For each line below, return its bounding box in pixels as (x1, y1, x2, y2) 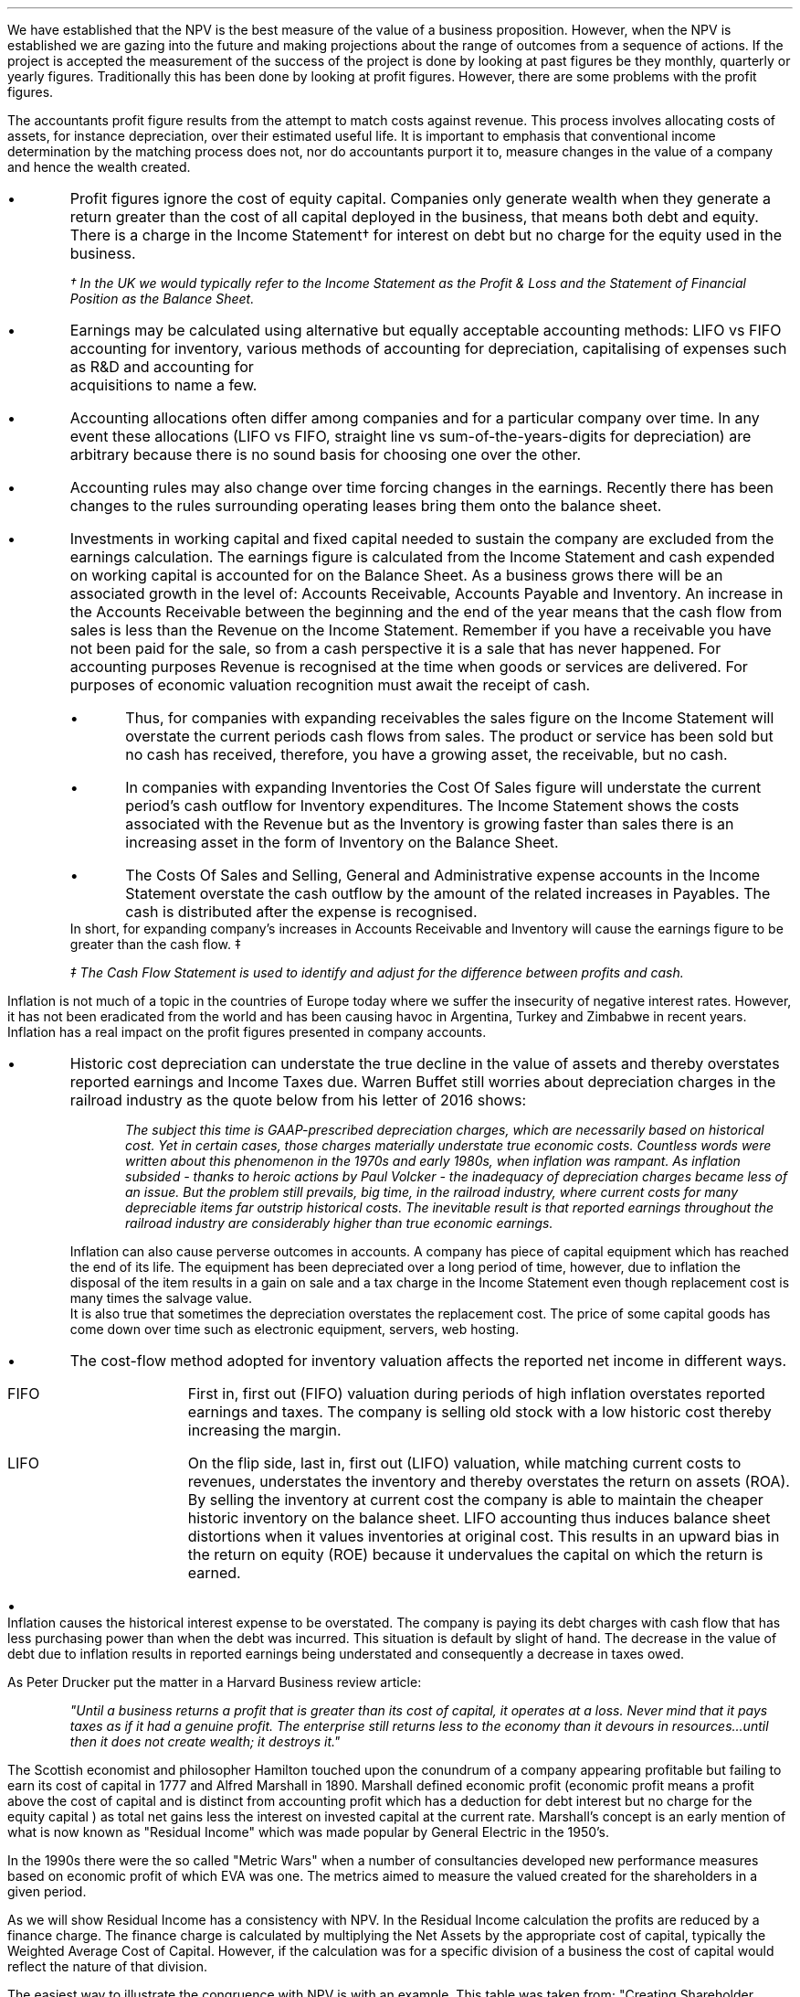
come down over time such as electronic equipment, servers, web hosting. (69, 1321, 520, 1337)
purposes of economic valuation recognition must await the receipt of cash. (69, 676, 591, 694)
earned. (187, 1564, 241, 1582)
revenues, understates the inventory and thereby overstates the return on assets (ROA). (187, 1472, 790, 1490)
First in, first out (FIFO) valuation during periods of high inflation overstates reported (187, 1384, 765, 1403)
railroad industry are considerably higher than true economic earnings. (125, 1215, 553, 1231)
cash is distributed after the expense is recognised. (125, 902, 478, 921)
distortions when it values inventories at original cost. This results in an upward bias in (187, 1527, 780, 1545)
